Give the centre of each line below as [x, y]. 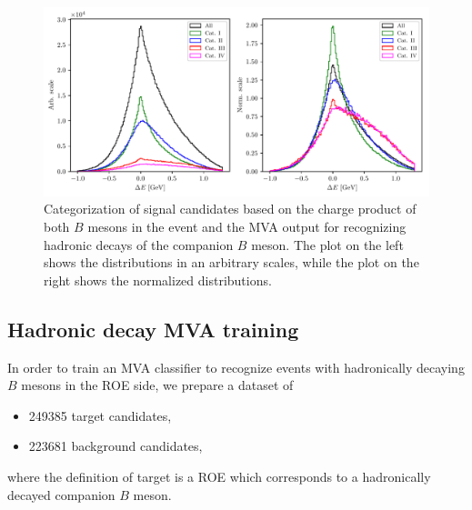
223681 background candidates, [115, 446]
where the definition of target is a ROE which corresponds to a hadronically [219, 476]
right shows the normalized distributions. [158, 280]
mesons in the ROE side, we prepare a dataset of [157, 385]
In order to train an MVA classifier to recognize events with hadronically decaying [236, 367]
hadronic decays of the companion [139, 244]
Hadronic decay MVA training [153, 329]
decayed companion [61, 494]
